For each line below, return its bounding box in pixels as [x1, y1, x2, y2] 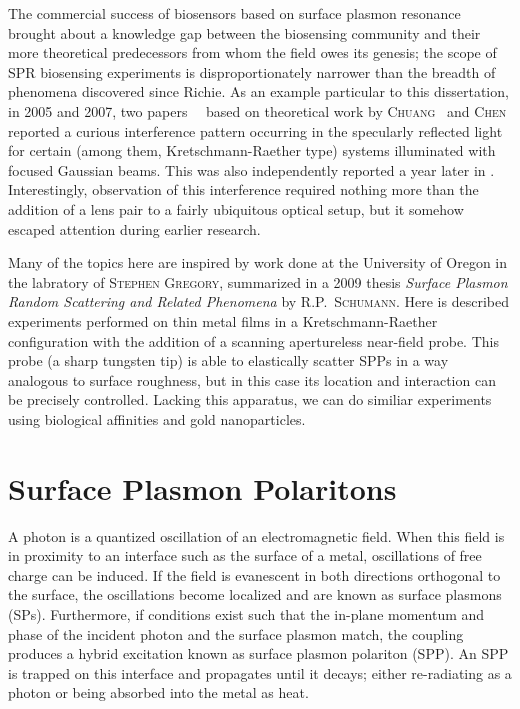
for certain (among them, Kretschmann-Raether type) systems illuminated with [8, 140, 496, 161]
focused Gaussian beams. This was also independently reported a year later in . [8, 159, 495, 180]
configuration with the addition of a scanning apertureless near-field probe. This [8, 330, 499, 351]
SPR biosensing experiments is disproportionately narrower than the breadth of [8, 61, 496, 82]
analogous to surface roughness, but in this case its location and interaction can [8, 369, 496, 390]
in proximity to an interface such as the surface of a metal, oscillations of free [8, 545, 482, 566]
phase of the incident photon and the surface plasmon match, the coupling [8, 623, 464, 644]
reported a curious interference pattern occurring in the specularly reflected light [8, 120, 503, 141]
